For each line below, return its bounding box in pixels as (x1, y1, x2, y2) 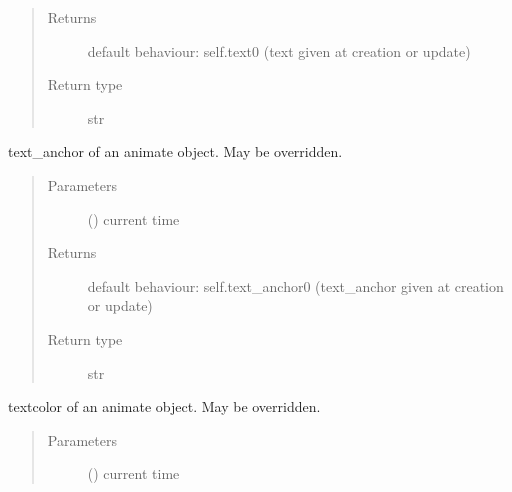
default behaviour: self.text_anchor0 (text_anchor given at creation (87, 275, 504, 296)
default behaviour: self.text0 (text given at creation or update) (87, 40, 471, 61)
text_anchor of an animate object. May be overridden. (8, 141, 343, 162)
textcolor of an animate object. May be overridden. (8, 396, 321, 417)
